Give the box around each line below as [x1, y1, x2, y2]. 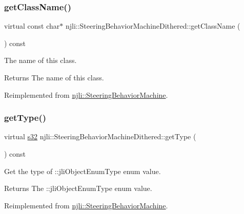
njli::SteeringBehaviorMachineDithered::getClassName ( [65, 20, 240, 31]
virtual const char [4, 20, 60, 31]
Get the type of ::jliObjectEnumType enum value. [4, 165, 161, 176]
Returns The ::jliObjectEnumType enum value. [4, 183, 152, 194]
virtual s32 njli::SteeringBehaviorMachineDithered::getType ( [4, 131, 196, 142]
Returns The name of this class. [4, 72, 104, 82]
